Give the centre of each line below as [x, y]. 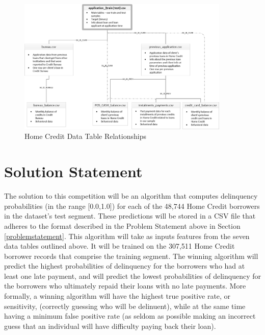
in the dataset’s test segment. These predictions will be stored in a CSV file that [130, 216]
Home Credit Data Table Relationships [85, 136]
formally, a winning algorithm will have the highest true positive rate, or [117, 296]
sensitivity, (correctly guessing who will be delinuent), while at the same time [125, 306]
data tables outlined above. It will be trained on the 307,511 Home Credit [120, 246]
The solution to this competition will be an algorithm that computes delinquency [131, 196]
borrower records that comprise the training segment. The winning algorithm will [131, 256]
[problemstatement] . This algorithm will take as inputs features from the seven [127, 236]
